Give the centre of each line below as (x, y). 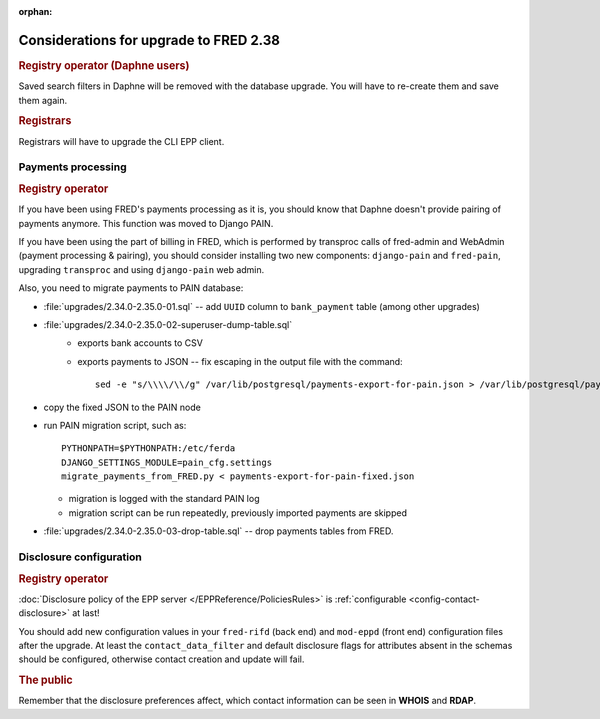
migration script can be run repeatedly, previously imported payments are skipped (238, 512)
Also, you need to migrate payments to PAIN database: (131, 288)
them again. (43, 100)
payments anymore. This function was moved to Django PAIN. (146, 223)
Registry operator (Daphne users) (104, 65)
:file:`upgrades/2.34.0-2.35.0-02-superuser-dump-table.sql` (168, 324)
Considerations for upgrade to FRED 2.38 (149, 40)
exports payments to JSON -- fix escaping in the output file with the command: (240, 361)
